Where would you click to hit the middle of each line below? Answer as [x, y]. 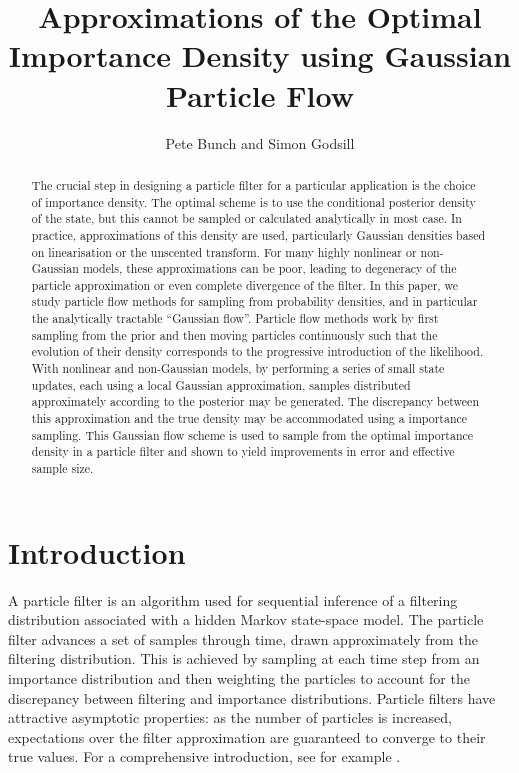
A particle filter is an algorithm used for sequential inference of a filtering [233, 599]
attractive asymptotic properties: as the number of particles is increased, [230, 717]
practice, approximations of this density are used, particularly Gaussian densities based [258, 234]
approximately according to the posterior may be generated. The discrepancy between [255, 401]
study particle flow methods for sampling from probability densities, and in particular [254, 301]
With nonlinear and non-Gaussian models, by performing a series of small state [238, 368]
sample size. [62, 468]
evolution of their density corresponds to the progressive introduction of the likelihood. [257, 351]
